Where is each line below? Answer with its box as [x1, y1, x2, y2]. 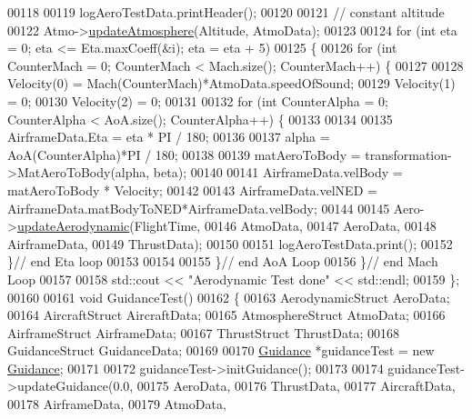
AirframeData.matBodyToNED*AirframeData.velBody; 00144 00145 [7, 198, 390, 217]
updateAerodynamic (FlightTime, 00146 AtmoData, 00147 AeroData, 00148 [16, 216, 437, 235]
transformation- [365, 145, 452, 164]
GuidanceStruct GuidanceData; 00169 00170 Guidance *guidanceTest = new [7, 341, 435, 360]
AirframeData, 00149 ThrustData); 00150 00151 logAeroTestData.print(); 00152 [7, 234, 453, 253]
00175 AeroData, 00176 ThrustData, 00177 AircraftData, [136, 376, 456, 395]
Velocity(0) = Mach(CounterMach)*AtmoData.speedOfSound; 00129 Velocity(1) [7, 74, 456, 93]
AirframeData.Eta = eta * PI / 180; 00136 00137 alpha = [7, 127, 330, 146]
